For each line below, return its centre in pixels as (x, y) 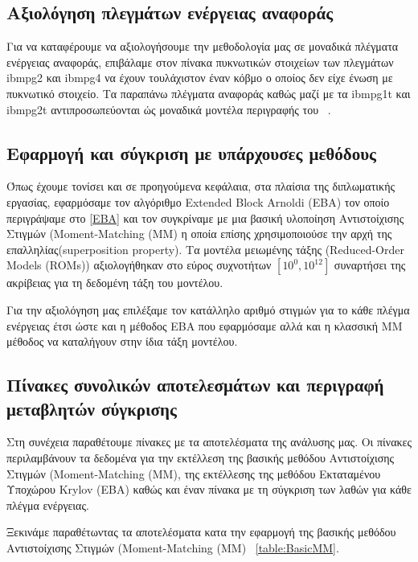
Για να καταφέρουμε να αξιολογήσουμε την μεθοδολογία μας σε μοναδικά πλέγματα (203, 46)
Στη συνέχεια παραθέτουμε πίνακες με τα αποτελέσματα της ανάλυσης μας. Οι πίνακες (209, 442)
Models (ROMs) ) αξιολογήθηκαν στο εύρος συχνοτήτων (139, 265)
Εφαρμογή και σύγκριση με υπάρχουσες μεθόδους (191, 152)
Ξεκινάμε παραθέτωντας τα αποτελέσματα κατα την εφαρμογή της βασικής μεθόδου (201, 532)
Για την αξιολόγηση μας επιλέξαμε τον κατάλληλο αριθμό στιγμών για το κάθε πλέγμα (208, 309)
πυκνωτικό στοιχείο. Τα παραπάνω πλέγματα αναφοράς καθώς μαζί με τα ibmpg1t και (209, 93)
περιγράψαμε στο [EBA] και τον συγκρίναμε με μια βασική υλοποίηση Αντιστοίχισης (205, 217)
